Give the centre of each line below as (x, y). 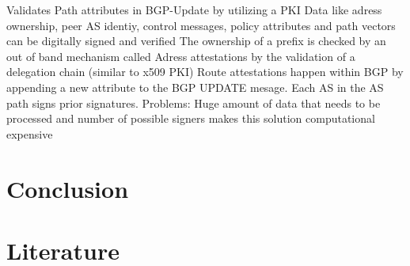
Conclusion (68, 188)
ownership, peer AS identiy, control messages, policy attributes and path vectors (201, 25)
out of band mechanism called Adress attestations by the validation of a (181, 56)
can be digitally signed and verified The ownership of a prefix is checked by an (196, 41)
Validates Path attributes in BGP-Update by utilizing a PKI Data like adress (194, 9)
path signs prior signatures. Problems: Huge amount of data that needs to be (194, 103)
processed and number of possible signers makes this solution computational (191, 118)
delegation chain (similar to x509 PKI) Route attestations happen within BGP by (205, 72)
